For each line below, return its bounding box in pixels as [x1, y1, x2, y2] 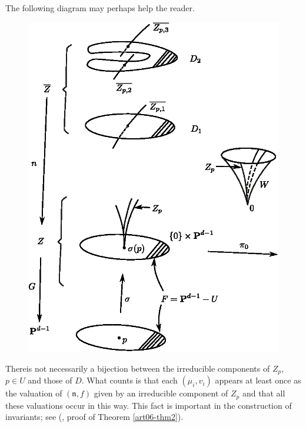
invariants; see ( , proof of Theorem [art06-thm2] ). [5, 411, 184, 423]
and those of [28, 374, 72, 386]
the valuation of [5, 387, 62, 399]
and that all [242, 387, 285, 399]
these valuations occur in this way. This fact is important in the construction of [5, 399, 292, 411]
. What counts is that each [81, 374, 178, 386]
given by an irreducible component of [94, 387, 228, 399]
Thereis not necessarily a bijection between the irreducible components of [5, 362, 270, 374]
